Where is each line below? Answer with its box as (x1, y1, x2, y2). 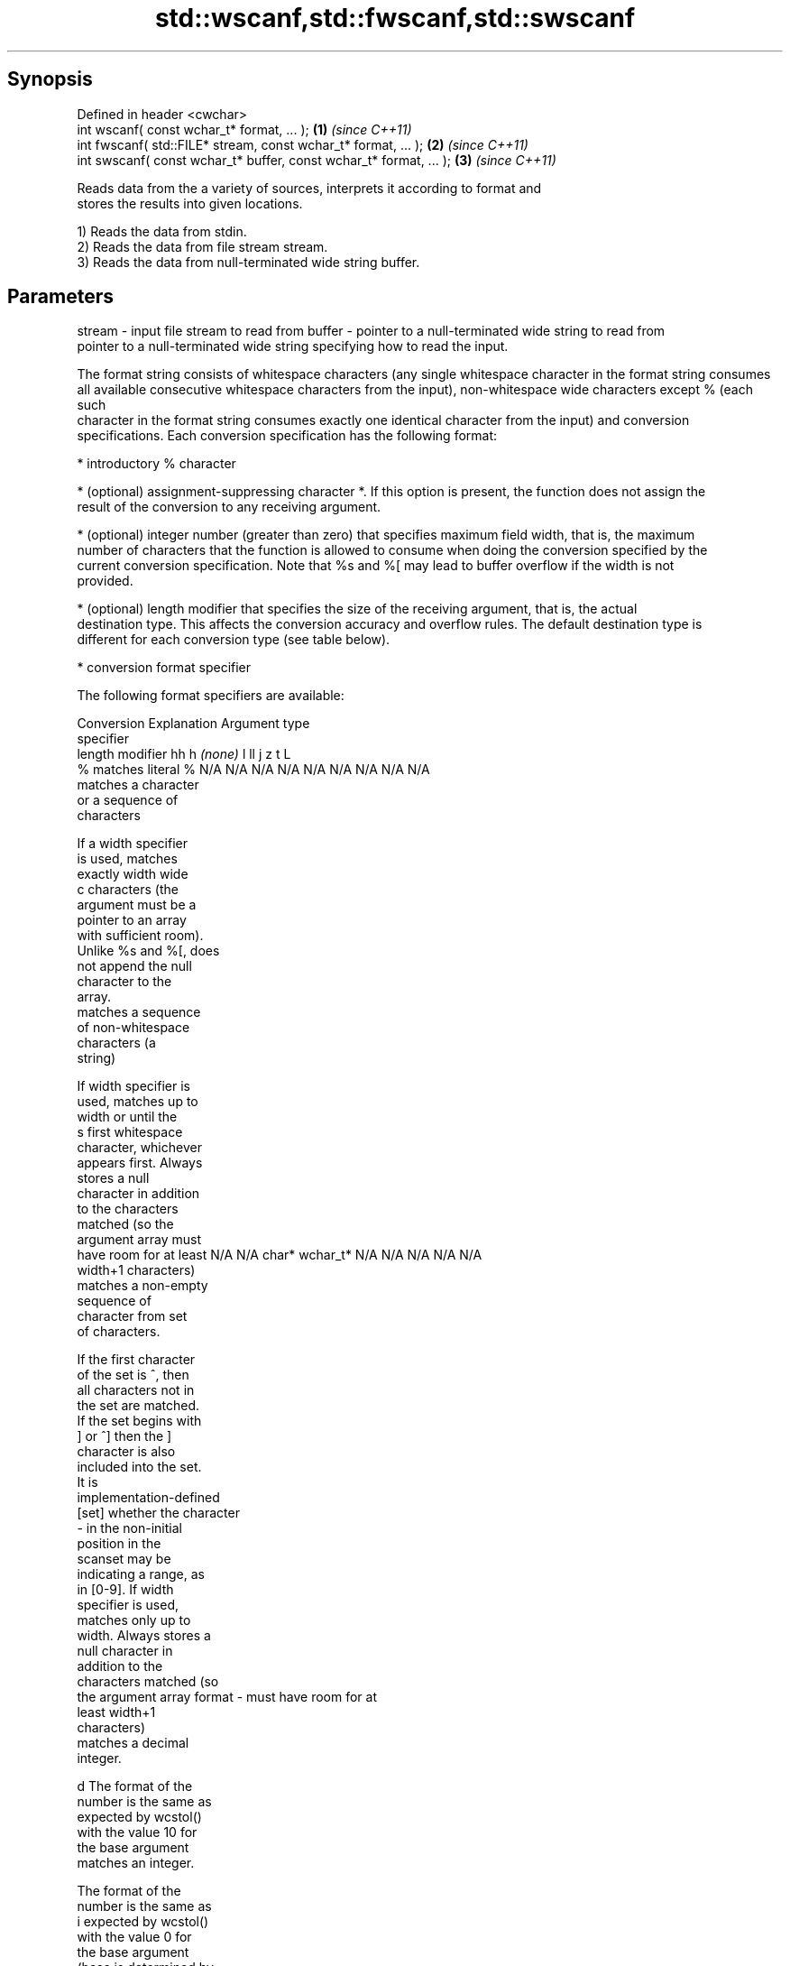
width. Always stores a (77, 1628, 211, 1644)
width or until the (77, 1109, 178, 1125)
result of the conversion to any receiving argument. (77, 499, 381, 515)
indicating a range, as (77, 1566, 205, 1583)
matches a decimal (77, 1735, 189, 1751)
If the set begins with (77, 1413, 202, 1429)
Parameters (7, 285, 114, 309)
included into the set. (77, 1459, 202, 1475)
